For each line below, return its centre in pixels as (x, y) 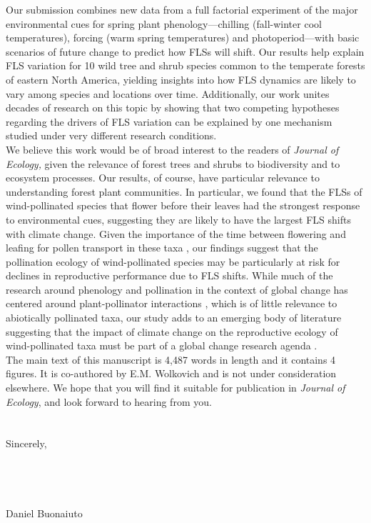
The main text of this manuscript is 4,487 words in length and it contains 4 (171, 359)
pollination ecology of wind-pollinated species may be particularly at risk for (173, 261)
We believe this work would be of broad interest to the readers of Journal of (172, 149)
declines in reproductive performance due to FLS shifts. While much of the (169, 275)
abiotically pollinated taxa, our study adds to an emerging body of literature (174, 318)
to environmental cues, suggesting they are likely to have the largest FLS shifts (178, 219)
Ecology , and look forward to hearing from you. (109, 401)
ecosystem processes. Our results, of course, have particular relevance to (163, 178)
